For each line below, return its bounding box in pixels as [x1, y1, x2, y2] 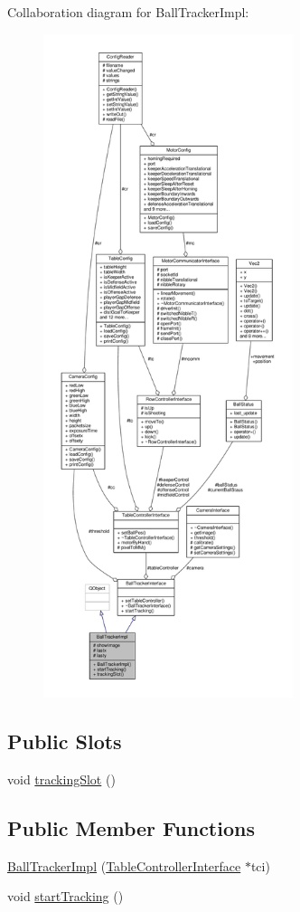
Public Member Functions [7, 813, 255, 841]
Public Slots [7, 727, 122, 755]
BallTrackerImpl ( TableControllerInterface [7, 856, 241, 875]
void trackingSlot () [7, 769, 116, 788]
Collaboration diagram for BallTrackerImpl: [7, 3, 249, 21]
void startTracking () [7, 887, 124, 906]
